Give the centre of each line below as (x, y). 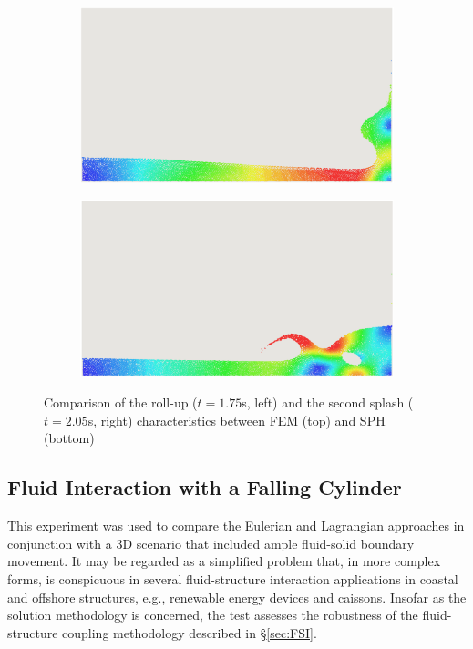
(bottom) (69, 438)
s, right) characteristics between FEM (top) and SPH (236, 420)
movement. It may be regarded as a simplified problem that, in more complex (224, 561)
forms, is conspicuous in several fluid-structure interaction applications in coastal (233, 578)
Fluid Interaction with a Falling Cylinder (205, 487)
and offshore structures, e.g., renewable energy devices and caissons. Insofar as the (237, 597)
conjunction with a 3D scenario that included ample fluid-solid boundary (211, 543)
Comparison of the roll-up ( (121, 402)
